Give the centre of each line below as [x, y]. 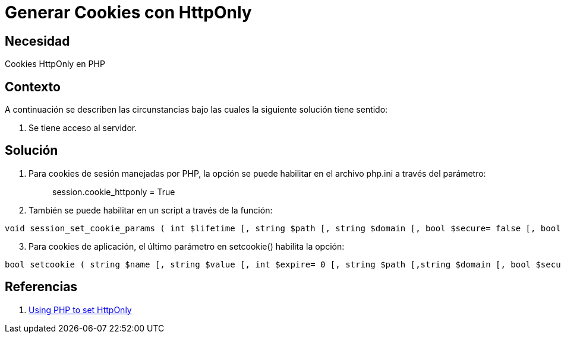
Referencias [41, 287]
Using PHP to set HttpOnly [80, 310]
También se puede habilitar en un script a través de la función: [151, 210]
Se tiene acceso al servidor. [83, 128]
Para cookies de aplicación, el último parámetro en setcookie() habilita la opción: [187, 246]
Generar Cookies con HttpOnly [128, 12]
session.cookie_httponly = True [114, 192]
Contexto [33, 87]
